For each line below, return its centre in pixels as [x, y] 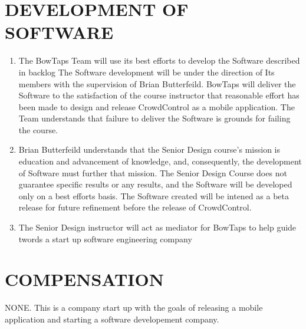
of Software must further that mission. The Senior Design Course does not [153, 172]
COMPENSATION [84, 279]
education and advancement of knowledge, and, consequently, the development [160, 161]
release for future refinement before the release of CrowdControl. [135, 207]
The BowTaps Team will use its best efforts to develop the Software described [159, 60]
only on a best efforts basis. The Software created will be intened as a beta [154, 195]
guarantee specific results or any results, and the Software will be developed [155, 184]
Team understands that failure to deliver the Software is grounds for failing [154, 118]
